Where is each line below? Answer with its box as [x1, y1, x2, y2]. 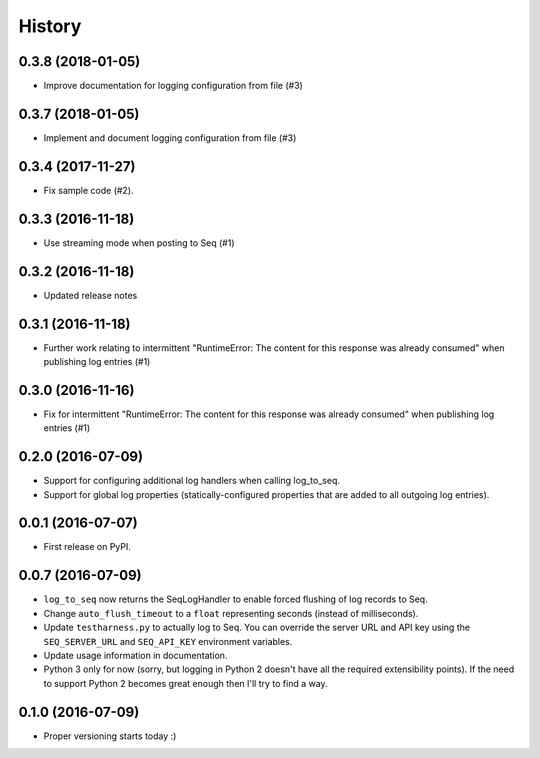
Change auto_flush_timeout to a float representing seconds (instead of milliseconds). [43, 607, 419, 619]
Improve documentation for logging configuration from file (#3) [43, 80, 304, 92]
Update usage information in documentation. [43, 649, 228, 661]
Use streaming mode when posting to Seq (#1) [43, 236, 235, 249]
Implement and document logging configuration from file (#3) [43, 131, 297, 144]
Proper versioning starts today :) [43, 730, 177, 742]
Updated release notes [43, 289, 138, 301]
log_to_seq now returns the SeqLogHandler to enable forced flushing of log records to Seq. [43, 593, 429, 605]
